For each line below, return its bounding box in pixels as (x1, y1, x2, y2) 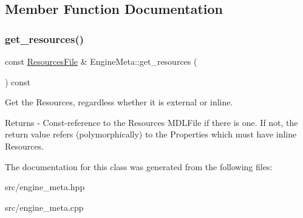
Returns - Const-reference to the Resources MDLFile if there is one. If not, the (5, 116, 298, 128)
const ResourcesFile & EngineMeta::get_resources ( (5, 55, 197, 67)
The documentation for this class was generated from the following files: (5, 160, 273, 173)
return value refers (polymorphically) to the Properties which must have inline (5, 128, 297, 140)
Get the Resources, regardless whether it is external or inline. (5, 96, 233, 108)
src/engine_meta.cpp (5, 200, 84, 213)
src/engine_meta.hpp (5, 180, 85, 193)
